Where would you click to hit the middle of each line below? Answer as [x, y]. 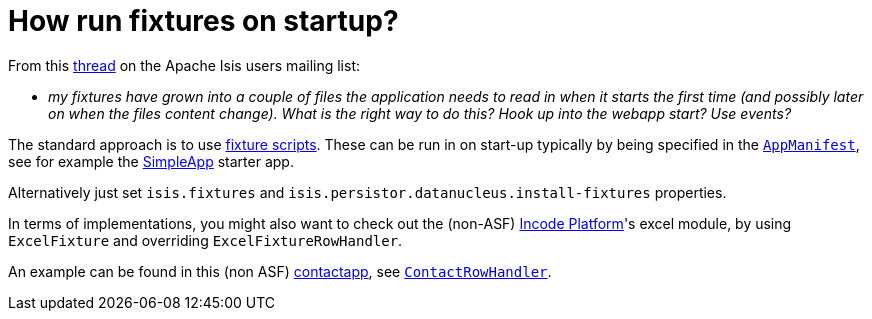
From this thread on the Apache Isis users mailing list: [184, 65]
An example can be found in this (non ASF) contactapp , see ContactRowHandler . [280, 271]
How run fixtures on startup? [203, 21]
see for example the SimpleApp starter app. [151, 161]
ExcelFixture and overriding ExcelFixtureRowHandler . [205, 240]
